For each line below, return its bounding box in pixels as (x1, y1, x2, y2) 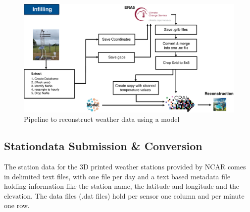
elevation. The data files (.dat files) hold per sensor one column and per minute (4, 190, 245, 201)
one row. (4, 200, 30, 211)
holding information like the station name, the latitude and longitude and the (4, 181, 240, 191)
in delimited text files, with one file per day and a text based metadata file (4, 171, 231, 181)
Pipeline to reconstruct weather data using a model (24, 114, 180, 124)
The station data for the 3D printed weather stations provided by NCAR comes (4, 161, 246, 172)
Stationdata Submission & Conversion (4, 138, 202, 154)
